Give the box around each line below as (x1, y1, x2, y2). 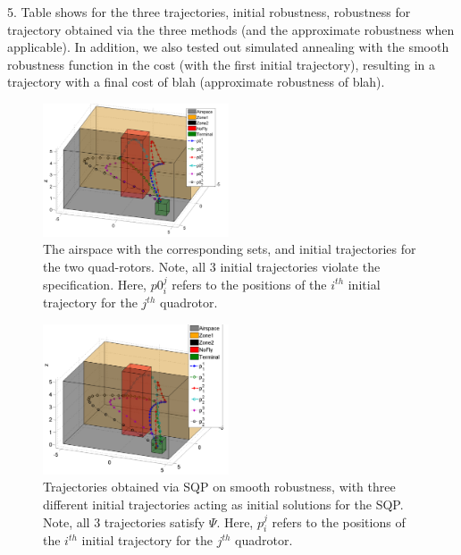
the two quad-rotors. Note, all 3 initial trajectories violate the (43, 257, 381, 276)
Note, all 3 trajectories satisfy (43, 512, 205, 531)
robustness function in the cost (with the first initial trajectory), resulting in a (7, 55, 436, 73)
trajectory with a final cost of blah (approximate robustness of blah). (7, 72, 385, 91)
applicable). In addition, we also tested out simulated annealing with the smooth (7, 38, 449, 56)
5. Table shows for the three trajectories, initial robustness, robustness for (7, 3, 411, 21)
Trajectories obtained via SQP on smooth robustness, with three (43, 477, 396, 496)
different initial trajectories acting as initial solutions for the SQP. (43, 495, 404, 514)
